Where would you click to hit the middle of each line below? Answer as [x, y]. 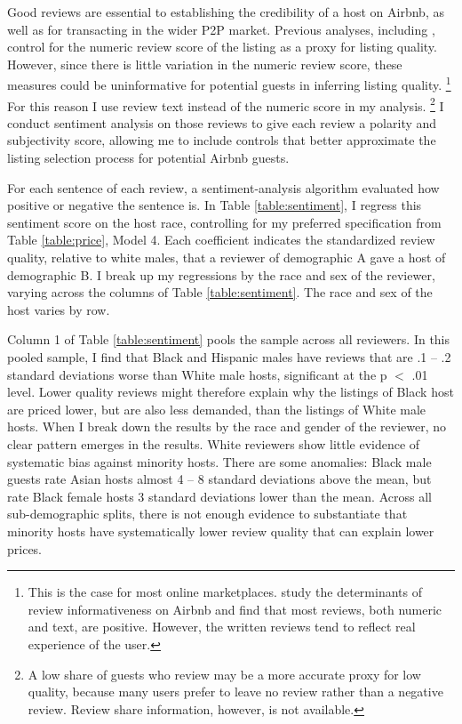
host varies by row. [59, 309]
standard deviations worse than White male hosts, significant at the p [197, 374]
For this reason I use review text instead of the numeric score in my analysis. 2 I [226, 104]
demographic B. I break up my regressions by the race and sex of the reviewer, [221, 274]
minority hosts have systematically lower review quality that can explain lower [221, 531]
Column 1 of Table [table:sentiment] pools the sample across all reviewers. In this [229, 339]
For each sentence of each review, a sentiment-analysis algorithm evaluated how [223, 187]
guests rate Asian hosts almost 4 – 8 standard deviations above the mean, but [219, 479]
